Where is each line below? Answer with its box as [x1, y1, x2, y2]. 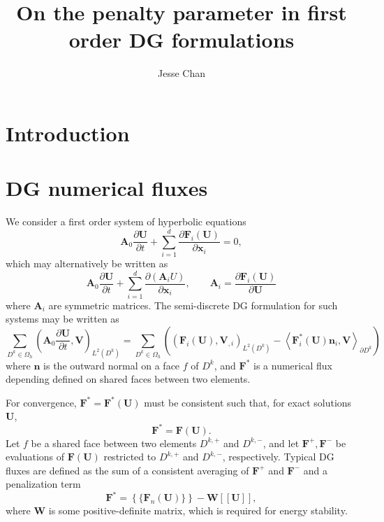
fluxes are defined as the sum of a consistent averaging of [6, 463, 249, 477]
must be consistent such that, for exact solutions [144, 395, 352, 409]
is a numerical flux [253, 358, 332, 372]
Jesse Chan [158, 66, 205, 80]
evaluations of [6, 449, 65, 464]
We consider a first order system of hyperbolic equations [6, 214, 246, 229]
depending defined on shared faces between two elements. [6, 372, 251, 386]
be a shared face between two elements [31, 435, 197, 450]
